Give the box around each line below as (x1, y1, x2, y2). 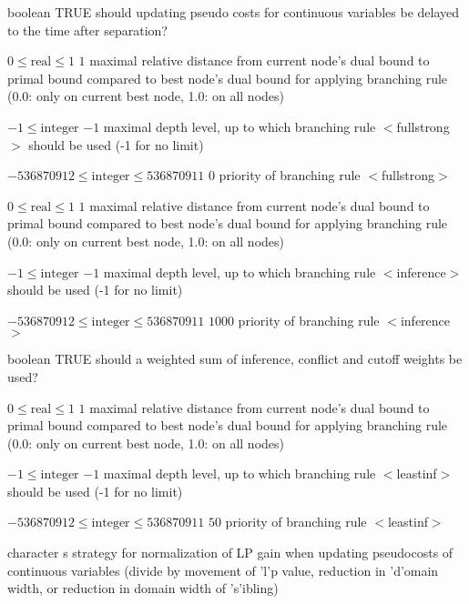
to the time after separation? (7, 20, 168, 39)
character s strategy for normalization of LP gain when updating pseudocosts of (7, 543, 454, 562)
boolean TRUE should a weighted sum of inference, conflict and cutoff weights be (7, 349, 463, 368)
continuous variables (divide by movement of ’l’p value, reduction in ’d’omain (7, 560, 439, 579)
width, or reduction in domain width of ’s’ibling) (7, 579, 279, 598)
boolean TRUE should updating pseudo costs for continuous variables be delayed (7, 3, 460, 21)
